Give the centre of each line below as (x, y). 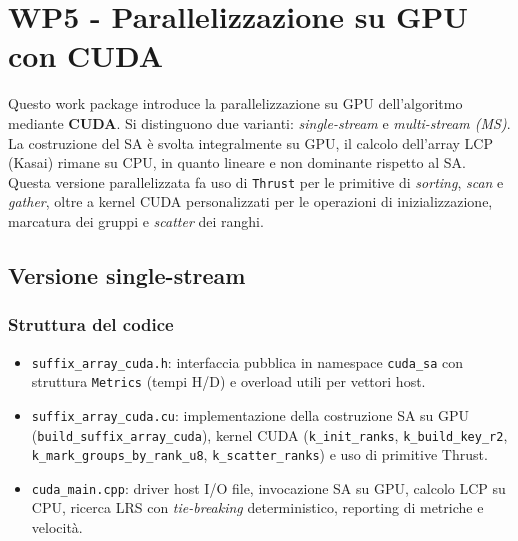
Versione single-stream (127, 274)
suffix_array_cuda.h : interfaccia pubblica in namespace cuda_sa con (247, 361)
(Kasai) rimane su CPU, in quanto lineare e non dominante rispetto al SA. (237, 162)
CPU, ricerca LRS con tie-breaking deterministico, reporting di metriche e (257, 507)
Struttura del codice (91, 324)
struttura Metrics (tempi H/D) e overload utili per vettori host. (228, 381)
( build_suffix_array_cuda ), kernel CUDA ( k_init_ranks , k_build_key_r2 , (269, 434)
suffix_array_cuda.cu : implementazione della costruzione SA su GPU (250, 414)
